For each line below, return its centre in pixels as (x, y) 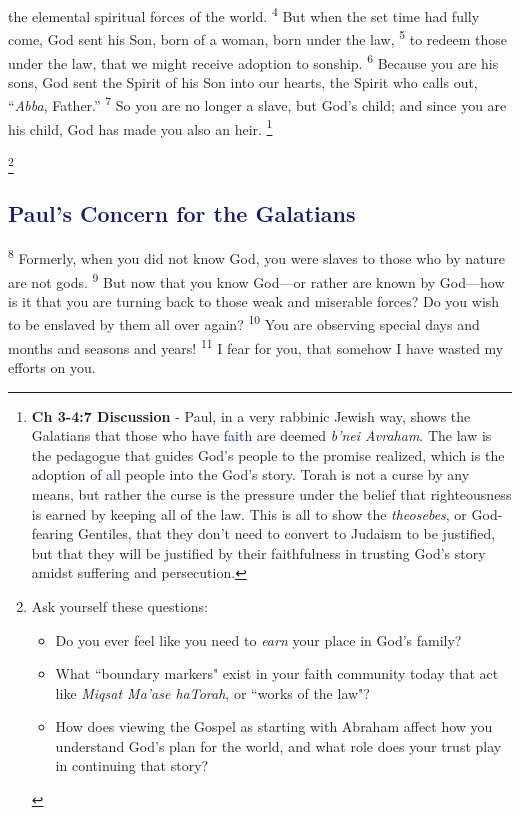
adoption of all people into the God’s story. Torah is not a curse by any (250, 474)
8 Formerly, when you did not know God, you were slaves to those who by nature (256, 257)
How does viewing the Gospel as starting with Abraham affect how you (274, 726)
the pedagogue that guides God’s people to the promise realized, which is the (268, 454)
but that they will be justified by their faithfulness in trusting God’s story (258, 552)
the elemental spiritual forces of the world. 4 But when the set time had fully (244, 14)
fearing (52, 533)
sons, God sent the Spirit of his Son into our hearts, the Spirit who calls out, (243, 81)
